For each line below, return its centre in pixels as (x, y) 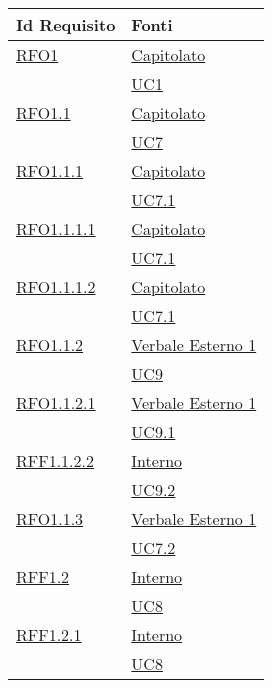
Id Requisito (66, 24)
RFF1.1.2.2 (55, 460)
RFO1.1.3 (50, 518)
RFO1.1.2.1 (56, 402)
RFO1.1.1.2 (56, 286)
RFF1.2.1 (49, 634)
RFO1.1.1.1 (56, 228)
